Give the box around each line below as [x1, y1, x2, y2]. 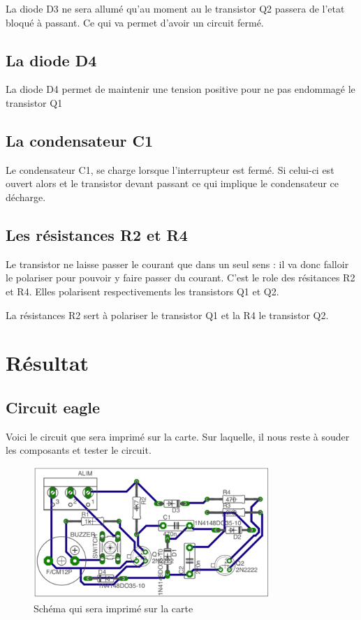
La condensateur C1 [6, 129, 154, 151]
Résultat [6, 348, 89, 377]
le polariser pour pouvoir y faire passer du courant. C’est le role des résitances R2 [6, 270, 355, 285]
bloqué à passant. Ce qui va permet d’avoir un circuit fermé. [6, 15, 264, 29]
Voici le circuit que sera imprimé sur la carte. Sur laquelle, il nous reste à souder [6, 429, 350, 443]
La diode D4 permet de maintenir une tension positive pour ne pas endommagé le [6, 82, 355, 96]
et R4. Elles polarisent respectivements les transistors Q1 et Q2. [6, 283, 279, 298]
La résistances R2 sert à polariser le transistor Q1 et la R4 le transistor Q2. [6, 307, 329, 322]
